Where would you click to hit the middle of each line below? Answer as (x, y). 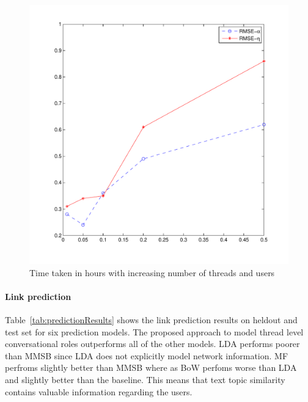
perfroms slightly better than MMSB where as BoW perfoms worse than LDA (151, 367)
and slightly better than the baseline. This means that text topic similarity (145, 379)
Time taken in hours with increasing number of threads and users (152, 272)
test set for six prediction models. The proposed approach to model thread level (154, 331)
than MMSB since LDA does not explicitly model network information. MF (147, 355)
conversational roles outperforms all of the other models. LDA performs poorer (152, 344)
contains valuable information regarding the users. (99, 391)
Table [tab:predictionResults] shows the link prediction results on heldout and (151, 319)
